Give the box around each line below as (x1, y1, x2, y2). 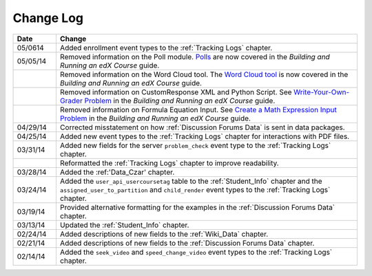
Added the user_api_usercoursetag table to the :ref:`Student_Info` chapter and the (59, 176, 323, 186)
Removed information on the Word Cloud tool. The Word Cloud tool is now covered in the (59, 70, 349, 79)
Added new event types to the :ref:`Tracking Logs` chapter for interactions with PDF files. (59, 131, 350, 141)
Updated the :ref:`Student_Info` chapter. (59, 220, 189, 230)
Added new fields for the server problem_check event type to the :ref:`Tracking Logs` (59, 140, 331, 150)
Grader (59, 96, 83, 105)
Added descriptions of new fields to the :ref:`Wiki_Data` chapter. (59, 229, 269, 239)
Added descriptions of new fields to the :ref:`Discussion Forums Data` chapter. (59, 238, 315, 248)
